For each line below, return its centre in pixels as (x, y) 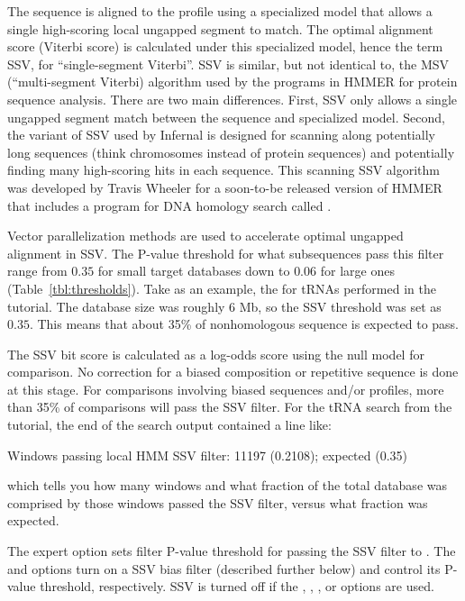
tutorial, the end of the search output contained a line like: (169, 425)
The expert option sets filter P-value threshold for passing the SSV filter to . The (232, 551)
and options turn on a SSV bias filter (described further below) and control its (224, 568)
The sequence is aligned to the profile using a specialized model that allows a (220, 11)
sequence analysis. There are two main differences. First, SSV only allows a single (232, 99)
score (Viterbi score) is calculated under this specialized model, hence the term (225, 46)
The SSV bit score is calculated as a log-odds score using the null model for (216, 354)
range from (37, 271)
